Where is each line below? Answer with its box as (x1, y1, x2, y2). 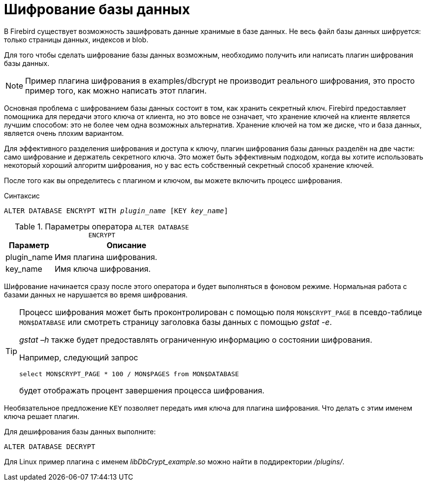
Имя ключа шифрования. (54, 263, 151, 274)
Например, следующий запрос (19, 352, 138, 362)
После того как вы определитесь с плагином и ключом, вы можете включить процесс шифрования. (4, 176, 342, 185)
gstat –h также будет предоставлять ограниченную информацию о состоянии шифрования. (19, 334, 372, 345)
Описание (106, 240, 146, 250)
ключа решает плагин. (4, 412, 79, 420)
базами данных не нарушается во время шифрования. (4, 290, 188, 299)
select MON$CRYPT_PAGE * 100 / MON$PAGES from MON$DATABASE (19, 370, 239, 378)
